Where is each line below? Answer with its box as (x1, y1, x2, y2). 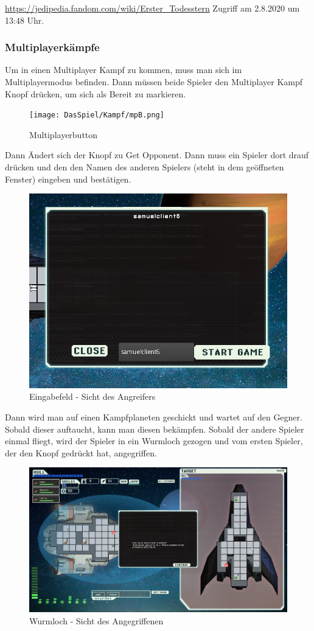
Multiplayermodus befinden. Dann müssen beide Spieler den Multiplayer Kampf (5, 75, 303, 88)
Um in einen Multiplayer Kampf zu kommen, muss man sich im (5, 63, 242, 76)
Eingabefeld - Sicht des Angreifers (29, 390, 156, 403)
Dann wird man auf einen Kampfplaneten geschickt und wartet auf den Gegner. (5, 410, 302, 423)
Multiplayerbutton (29, 128, 98, 141)
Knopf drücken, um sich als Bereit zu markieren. (5, 87, 186, 100)
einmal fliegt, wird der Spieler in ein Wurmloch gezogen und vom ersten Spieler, (5, 434, 303, 447)
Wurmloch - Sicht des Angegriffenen (29, 614, 164, 627)
